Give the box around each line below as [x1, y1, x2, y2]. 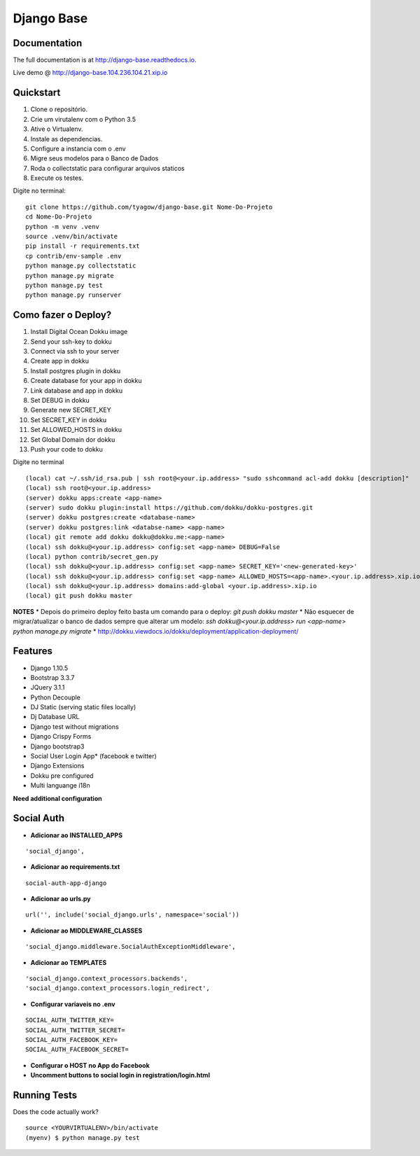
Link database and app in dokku [30, 386, 122, 395]
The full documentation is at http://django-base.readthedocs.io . [13, 56, 197, 64]
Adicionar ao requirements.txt [30, 863, 120, 871]
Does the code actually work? [13, 1108, 99, 1116]
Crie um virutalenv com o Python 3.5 [30, 115, 136, 123]
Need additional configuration [13, 794, 102, 802]
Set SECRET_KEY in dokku [30, 415, 107, 424]
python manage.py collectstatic [25, 262, 136, 270]
